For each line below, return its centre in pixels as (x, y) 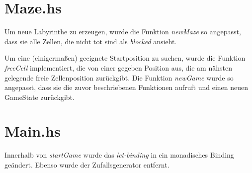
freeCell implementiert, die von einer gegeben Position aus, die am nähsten (118, 67)
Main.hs (33, 131)
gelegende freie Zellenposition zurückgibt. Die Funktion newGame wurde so (119, 77)
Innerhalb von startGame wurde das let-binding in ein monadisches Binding (119, 155)
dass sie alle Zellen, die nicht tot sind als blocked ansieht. (91, 41)
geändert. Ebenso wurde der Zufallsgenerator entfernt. (87, 165)
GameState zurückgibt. (40, 97)
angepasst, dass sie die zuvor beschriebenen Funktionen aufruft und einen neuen (126, 87)
